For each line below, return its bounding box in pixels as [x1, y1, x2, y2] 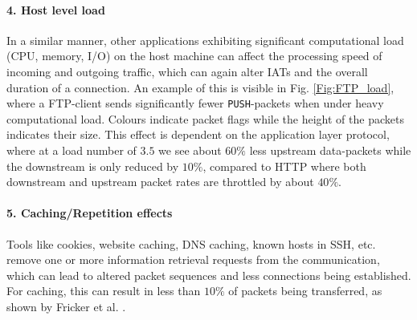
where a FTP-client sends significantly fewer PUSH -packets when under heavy [6, 95, 384, 111]
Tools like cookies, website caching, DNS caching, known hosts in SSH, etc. [6, 235, 376, 252]
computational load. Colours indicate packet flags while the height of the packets [6, 110, 404, 127]
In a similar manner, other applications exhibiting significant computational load [6, 31, 404, 48]
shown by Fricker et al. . [6, 298, 126, 314]
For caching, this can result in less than [6, 282, 201, 299]
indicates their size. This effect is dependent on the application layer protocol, [6, 126, 390, 143]
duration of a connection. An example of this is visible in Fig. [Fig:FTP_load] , [6, 79, 395, 95]
